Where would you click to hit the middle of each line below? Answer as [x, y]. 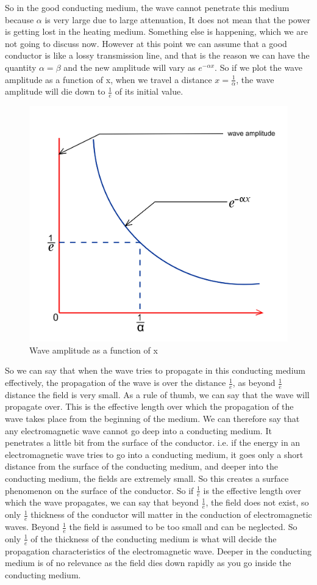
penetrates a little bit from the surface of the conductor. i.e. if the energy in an [153, 442]
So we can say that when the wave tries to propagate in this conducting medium [155, 370]
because [20, 19]
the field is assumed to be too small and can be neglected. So [183, 527]
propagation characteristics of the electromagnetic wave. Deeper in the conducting [158, 550]
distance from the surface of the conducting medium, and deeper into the [141, 466]
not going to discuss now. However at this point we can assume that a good [146, 43]
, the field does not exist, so [257, 502]
